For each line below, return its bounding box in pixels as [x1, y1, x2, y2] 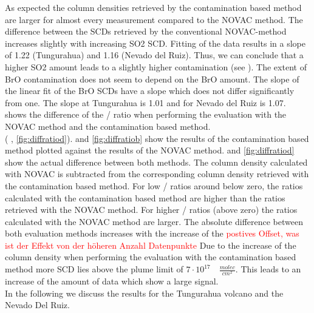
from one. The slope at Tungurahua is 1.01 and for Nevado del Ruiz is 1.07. [5, 96, 286, 109]
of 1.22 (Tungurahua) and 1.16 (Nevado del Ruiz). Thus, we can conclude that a [5, 49, 304, 61]
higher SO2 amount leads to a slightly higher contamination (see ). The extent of [5, 60, 307, 73]
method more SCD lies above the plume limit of [5, 263, 183, 275]
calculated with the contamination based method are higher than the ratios [5, 191, 285, 204]
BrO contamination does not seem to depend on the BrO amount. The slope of [5, 72, 299, 85]
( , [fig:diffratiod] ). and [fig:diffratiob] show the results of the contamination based [5, 132, 309, 144]
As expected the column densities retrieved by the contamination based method [5, 1, 302, 13]
